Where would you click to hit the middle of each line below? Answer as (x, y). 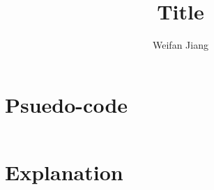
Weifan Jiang (181, 45)
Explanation (64, 172)
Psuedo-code (67, 104)
